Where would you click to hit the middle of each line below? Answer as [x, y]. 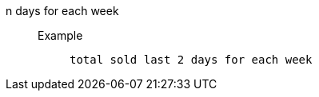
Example [60, 35]
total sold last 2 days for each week [191, 60]
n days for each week [62, 11]
